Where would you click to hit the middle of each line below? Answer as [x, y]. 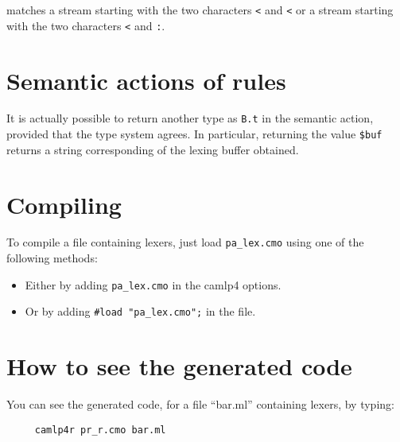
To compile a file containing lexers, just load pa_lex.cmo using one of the [185, 242]
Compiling [64, 204]
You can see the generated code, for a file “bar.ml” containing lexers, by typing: [200, 404]
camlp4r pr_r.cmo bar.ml [100, 430]
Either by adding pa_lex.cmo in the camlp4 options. [153, 284]
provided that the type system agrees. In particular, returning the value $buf [194, 134]
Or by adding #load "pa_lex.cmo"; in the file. [140, 311]
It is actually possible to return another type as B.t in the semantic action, [190, 118]
